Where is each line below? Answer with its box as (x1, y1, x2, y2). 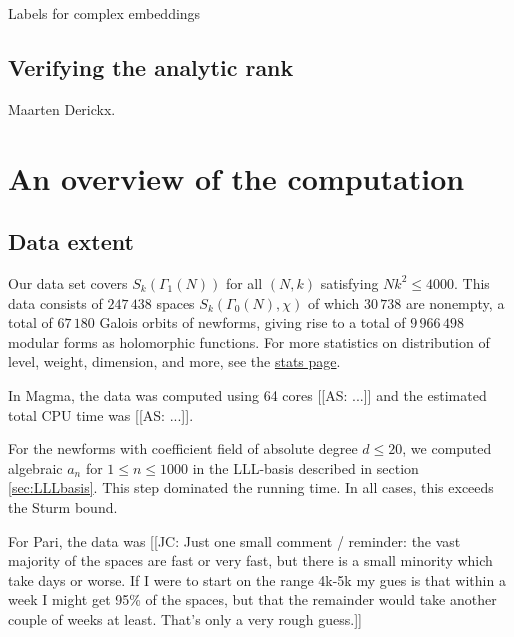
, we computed (402, 438, 492, 459)
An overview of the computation (8, 157, 465, 198)
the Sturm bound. (8, 496, 118, 517)
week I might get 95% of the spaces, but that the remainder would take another (8, 589, 497, 610)
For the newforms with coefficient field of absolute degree (8, 438, 358, 459)
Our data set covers (8, 272, 128, 293)
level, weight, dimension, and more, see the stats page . (8, 351, 341, 372)
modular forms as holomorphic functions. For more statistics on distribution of (8, 331, 490, 352)
